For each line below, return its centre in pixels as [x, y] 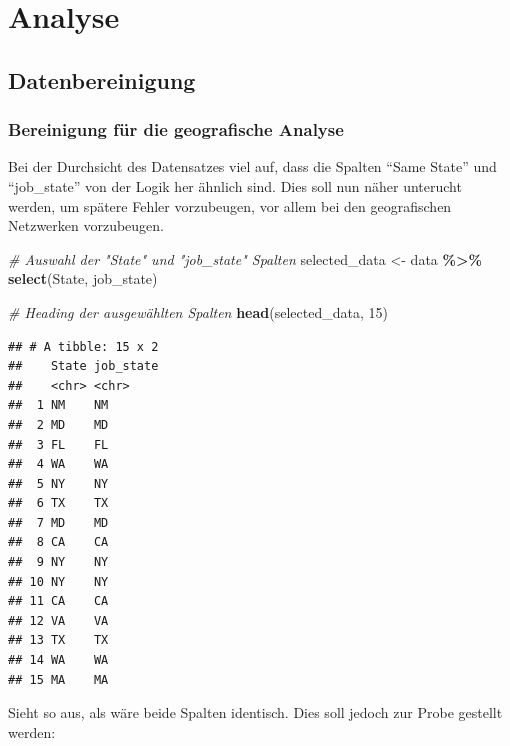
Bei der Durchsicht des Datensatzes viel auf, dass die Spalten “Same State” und [252, 166]
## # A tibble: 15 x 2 [83, 346]
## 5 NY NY [58, 483]
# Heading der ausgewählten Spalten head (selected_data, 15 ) [198, 311]
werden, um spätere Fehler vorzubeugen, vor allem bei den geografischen [230, 205]
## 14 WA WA [58, 660]
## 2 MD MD [58, 424]
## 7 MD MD [58, 522]
